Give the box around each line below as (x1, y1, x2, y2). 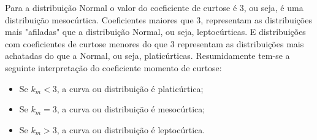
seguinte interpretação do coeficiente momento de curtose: (5, 61, 222, 74)
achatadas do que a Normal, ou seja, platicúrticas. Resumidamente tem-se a (5, 49, 290, 62)
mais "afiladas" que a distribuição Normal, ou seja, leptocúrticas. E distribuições (5, 25, 306, 38)
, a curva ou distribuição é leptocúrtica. (56, 123, 205, 136)
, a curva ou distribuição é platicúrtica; (56, 82, 204, 95)
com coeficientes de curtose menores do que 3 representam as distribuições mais (5, 37, 304, 50)
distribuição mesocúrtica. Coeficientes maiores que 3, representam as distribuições (5, 13, 312, 26)
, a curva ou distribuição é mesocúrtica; (56, 103, 205, 115)
